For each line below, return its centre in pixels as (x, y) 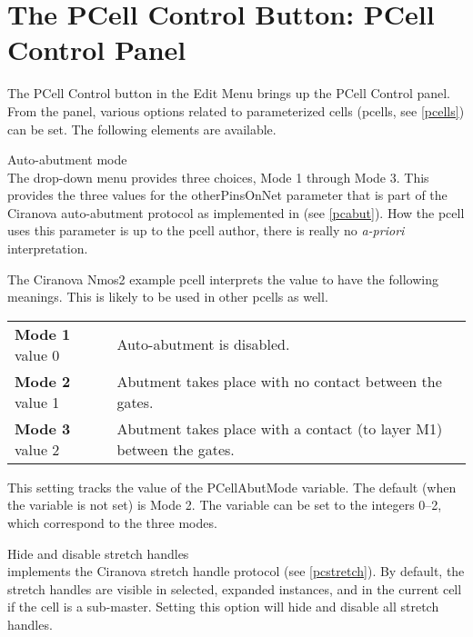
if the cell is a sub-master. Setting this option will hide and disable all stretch (223, 607)
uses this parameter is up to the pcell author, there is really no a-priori (206, 230)
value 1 (37, 402)
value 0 (37, 354)
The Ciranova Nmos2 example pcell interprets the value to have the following (223, 279)
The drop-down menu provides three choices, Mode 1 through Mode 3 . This (218, 177)
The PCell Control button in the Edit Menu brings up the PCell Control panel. (229, 93)
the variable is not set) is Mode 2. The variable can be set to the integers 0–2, (225, 505)
